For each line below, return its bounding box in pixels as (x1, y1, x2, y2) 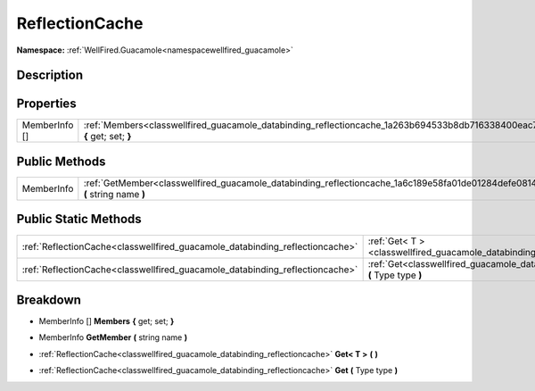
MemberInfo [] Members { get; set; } (38, 316, 175, 327)
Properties (16, 96, 77, 112)
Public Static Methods (16, 212, 142, 227)
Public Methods (16, 154, 106, 169)
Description (16, 68, 84, 83)
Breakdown (16, 292, 82, 307)
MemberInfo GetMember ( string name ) (38, 332, 187, 343)
